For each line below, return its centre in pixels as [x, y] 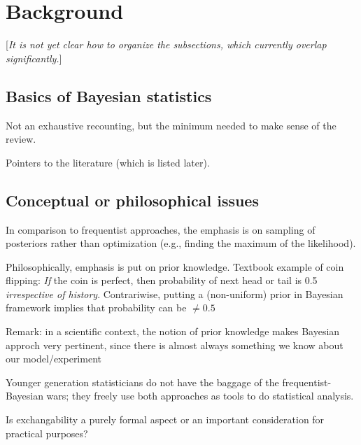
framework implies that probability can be [96, 308]
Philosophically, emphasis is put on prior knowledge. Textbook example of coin [175, 266]
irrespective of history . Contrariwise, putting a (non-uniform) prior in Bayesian [175, 294]
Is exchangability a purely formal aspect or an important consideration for [165, 419]
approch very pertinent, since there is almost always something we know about [175, 345]
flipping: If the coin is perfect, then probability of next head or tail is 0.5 [162, 280]
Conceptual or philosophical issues [132, 200]
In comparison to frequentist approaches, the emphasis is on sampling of [161, 229]
